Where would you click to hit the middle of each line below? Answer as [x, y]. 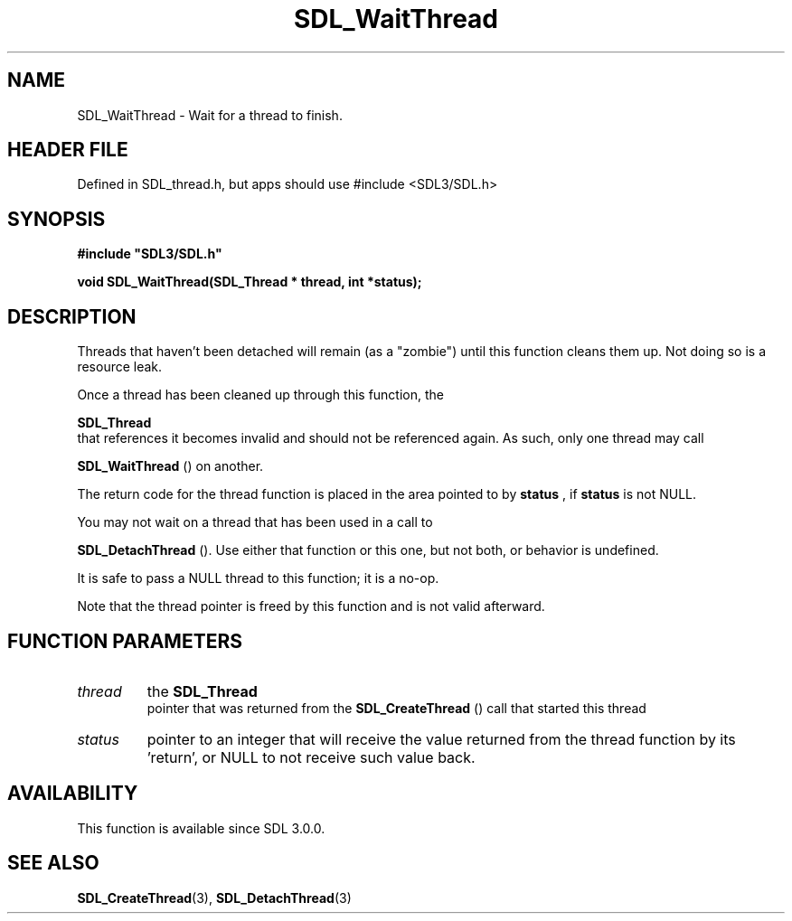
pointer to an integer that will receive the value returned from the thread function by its [441, 739]
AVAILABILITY [73, 794]
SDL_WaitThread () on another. [170, 466]
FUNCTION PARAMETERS [125, 641]
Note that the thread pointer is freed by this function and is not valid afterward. [311, 606]
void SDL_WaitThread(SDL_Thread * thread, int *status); [250, 282]
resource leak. [120, 367]
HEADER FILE [68, 150]
